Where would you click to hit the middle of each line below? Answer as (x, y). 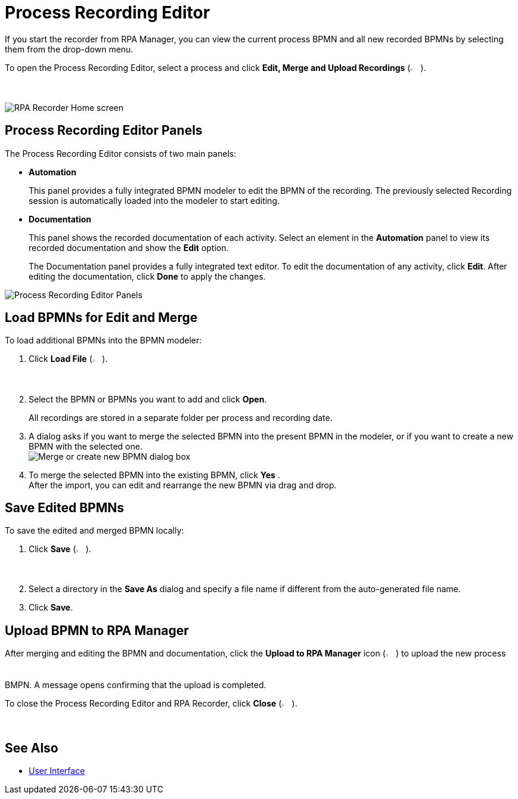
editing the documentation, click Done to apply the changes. (147, 276)
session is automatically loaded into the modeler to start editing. (154, 200)
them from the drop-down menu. (69, 49)
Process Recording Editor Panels (104, 131)
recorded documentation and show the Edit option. (129, 247)
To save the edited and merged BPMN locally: (94, 531)
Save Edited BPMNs (65, 507)
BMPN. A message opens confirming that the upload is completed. (136, 685)
